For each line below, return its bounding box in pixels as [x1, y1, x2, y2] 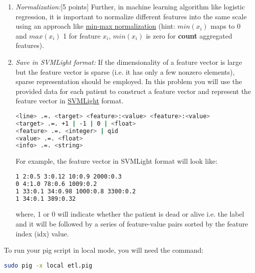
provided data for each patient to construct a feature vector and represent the [15, 86, 251, 96]
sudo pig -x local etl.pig [4, 262, 92, 269]
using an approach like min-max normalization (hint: [15, 21, 176, 31]
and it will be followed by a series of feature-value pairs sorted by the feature [15, 219, 248, 228]
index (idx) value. [15, 228, 69, 238]
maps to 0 [210, 21, 241, 31]
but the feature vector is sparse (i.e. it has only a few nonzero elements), [15, 66, 235, 77]
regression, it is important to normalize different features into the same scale [15, 11, 247, 21]
